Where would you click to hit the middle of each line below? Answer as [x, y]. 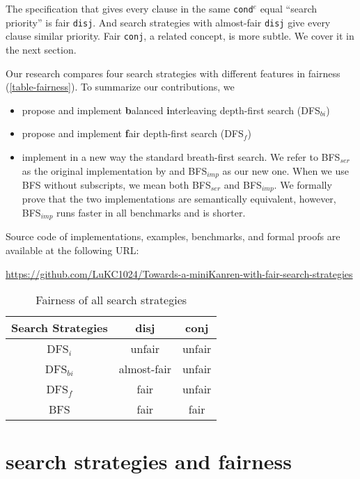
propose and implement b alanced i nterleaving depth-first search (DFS [171, 110]
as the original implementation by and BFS [115, 170]
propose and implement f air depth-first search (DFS [133, 133]
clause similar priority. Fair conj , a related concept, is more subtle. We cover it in [180, 36]
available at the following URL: [72, 250]
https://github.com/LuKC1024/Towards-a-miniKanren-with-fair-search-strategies [179, 273]
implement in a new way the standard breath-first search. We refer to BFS [181, 156]
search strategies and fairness [149, 461]
